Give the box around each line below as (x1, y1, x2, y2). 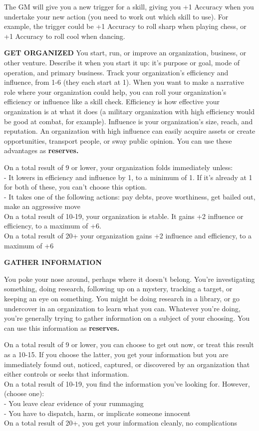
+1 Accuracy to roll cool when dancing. (4, 30, 125, 41)
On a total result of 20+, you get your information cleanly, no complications (4, 418, 237, 428)
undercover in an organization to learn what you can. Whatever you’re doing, (4, 303, 241, 313)
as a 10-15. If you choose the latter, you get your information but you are (4, 349, 229, 359)
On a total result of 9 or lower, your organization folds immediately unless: (4, 162, 233, 172)
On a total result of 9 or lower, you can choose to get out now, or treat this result (4, 339, 254, 350)
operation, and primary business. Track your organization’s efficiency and (4, 67, 229, 77)
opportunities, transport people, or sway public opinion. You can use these (4, 135, 232, 146)
